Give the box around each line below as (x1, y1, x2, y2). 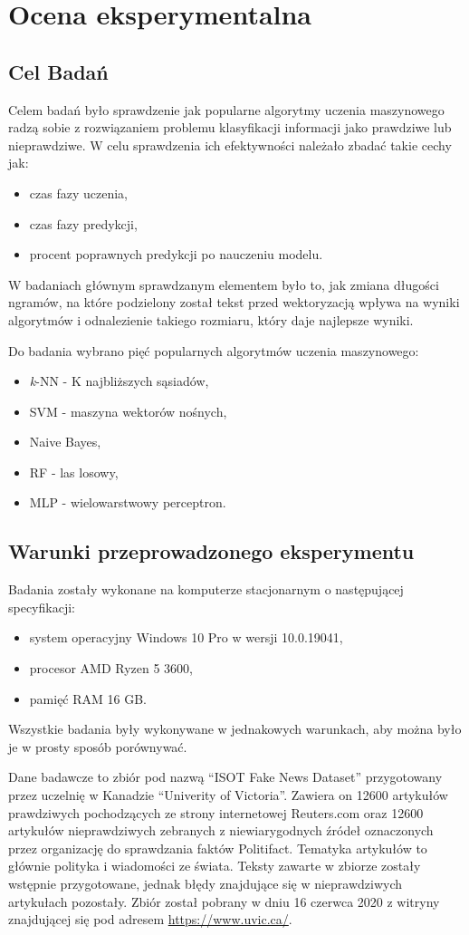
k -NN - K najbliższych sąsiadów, (29, 371, 209, 390)
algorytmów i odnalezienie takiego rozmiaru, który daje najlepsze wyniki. (8, 310, 414, 329)
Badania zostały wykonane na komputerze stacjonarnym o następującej (8, 580, 404, 599)
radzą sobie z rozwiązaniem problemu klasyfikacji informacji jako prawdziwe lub (8, 118, 452, 137)
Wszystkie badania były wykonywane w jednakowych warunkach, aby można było (8, 719, 462, 738)
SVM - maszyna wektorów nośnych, (29, 401, 227, 420)
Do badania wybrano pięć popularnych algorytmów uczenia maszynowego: (8, 341, 419, 360)
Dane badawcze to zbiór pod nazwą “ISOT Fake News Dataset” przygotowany (8, 767, 443, 786)
